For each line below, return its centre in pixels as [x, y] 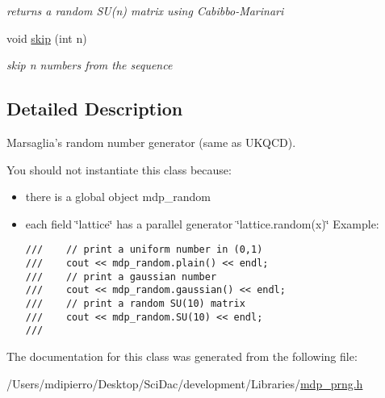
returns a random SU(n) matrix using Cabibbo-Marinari [145, 10]
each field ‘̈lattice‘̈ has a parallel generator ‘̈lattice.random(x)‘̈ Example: [202, 223]
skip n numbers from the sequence [90, 65]
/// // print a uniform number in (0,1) [144, 250]
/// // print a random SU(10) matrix [135, 303]
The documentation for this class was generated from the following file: [182, 356]
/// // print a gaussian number [121, 277]
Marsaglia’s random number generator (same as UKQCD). [151, 142]
